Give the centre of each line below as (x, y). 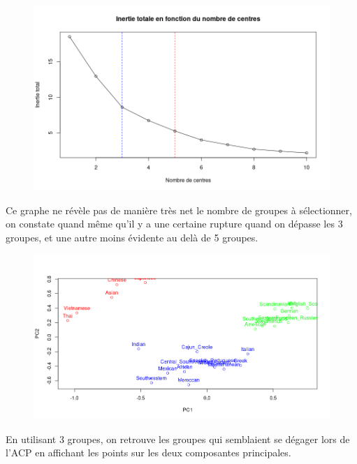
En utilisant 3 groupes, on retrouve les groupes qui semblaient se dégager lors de (178, 439)
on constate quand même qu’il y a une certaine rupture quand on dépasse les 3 (174, 224)
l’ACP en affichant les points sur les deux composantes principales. (148, 452)
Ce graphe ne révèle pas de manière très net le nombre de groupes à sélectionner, (179, 210)
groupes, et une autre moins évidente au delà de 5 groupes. (132, 237)
